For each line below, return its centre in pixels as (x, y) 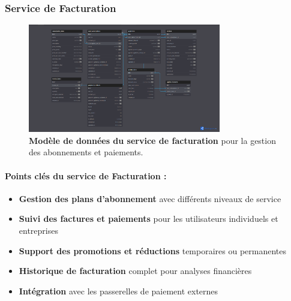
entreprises (38, 231)
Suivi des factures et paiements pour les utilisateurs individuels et (148, 219)
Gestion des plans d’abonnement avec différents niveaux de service (150, 198)
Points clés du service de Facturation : (86, 175)
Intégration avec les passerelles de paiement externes (118, 291)
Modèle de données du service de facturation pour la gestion (152, 140)
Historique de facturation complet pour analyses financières (135, 271)
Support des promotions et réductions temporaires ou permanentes (153, 250)
